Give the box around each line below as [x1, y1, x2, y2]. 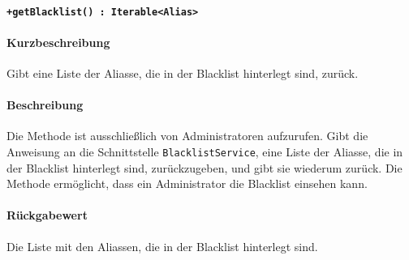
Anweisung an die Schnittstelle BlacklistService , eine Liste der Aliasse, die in [6, 143, 403, 160]
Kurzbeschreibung [6, 33, 110, 50]
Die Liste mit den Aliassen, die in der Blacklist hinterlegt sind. [6, 237, 318, 254]
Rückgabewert [6, 207, 88, 224]
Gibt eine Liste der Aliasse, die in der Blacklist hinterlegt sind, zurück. [6, 65, 359, 82]
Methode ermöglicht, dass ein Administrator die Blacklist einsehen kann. [6, 175, 368, 192]
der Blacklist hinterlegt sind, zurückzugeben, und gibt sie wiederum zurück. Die [6, 159, 403, 176]
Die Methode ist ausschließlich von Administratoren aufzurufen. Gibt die [6, 127, 368, 144]
